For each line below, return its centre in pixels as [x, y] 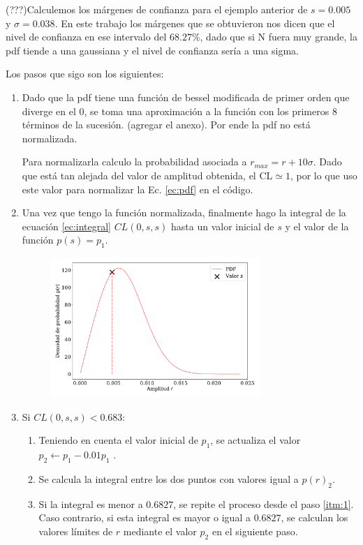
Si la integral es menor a [91, 503]
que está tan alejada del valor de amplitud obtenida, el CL [147, 175]
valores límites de [76, 531]
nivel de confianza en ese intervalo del [86, 37]
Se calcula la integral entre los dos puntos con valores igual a [169, 478]
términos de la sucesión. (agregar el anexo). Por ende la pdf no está [166, 125]
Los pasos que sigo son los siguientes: [85, 74]
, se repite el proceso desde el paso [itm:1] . [264, 503]
